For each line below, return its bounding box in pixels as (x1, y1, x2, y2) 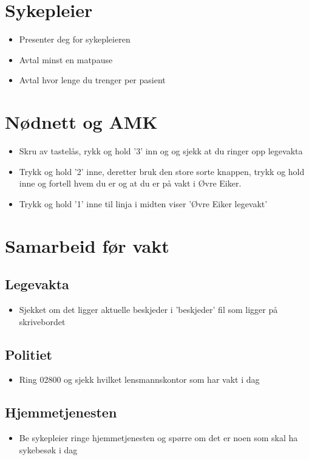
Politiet (5, 345, 52, 363)
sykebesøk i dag (19, 443, 78, 456)
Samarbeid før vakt (5, 233, 169, 258)
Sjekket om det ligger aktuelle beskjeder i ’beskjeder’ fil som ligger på (19, 303, 278, 315)
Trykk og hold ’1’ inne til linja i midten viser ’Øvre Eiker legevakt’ (19, 197, 268, 210)
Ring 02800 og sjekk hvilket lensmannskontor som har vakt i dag (19, 373, 260, 386)
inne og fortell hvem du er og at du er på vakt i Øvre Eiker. (19, 177, 242, 190)
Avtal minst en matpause (19, 53, 113, 66)
